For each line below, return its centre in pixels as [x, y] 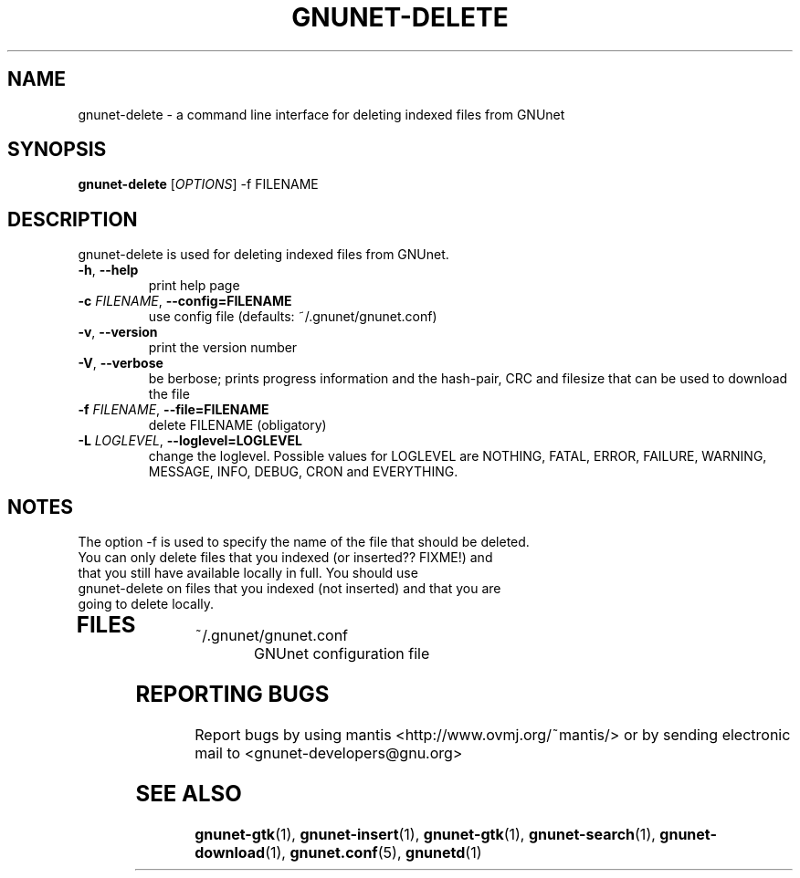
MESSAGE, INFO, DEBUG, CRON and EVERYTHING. [303, 472]
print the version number [223, 348]
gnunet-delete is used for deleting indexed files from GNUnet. [263, 255]
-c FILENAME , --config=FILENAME [185, 301]
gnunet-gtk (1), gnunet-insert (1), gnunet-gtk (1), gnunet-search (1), [425, 834]
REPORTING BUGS [232, 695]
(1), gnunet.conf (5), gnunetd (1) [374, 852]
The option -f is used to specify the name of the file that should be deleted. [304, 542]
